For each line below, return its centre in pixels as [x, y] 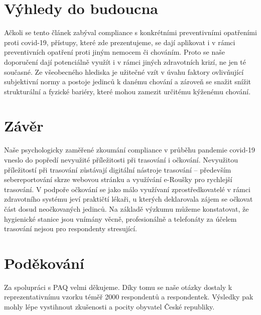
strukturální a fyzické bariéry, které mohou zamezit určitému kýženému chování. [127, 91]
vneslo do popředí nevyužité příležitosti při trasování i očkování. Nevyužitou [121, 160]
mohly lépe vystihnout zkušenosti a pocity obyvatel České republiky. [109, 307]
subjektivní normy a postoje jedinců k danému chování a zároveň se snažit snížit [128, 82]
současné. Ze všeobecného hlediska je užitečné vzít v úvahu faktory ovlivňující [124, 71]
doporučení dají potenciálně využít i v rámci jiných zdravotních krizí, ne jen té [125, 61]
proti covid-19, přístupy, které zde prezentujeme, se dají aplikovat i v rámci [120, 42]
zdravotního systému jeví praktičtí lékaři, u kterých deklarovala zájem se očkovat [128, 199]
